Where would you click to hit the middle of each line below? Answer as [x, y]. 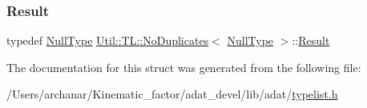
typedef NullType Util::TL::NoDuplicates [108, 40]
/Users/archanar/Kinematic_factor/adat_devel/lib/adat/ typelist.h [172, 94]
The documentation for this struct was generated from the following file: [184, 67]
